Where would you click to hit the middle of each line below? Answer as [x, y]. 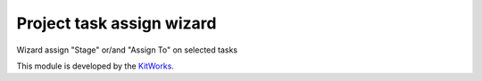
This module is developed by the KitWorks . [95, 66]
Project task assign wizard [116, 23]
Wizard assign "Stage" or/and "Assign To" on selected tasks [127, 50]
